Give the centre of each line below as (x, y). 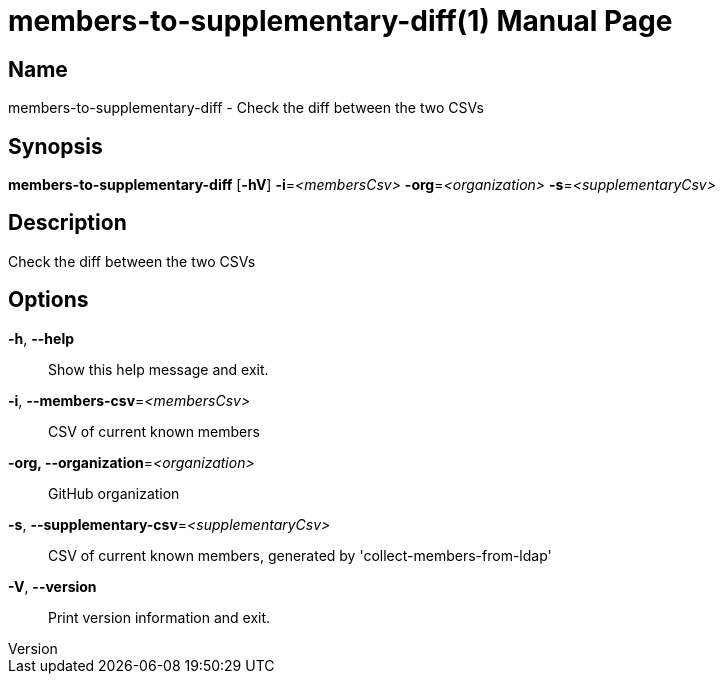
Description (67, 223)
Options (48, 300)
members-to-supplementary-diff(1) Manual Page (340, 21)
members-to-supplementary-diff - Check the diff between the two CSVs (246, 108)
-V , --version (52, 586)
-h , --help (41, 338)
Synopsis (55, 146)
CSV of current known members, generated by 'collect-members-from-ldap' (300, 555)
